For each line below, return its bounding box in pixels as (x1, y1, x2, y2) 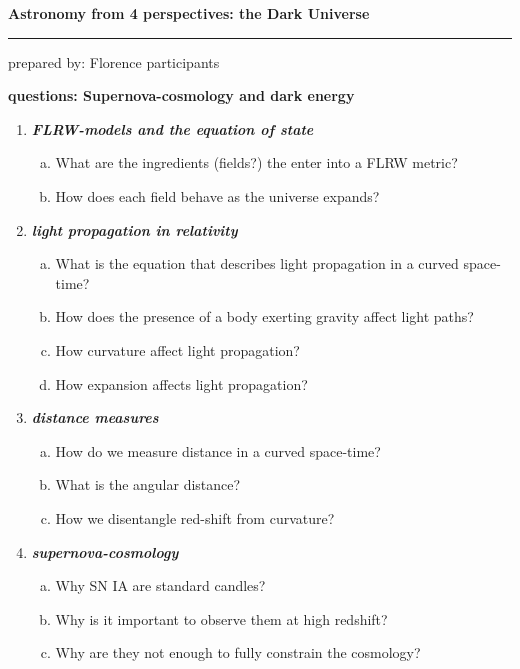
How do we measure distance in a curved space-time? (55, 440, 381, 461)
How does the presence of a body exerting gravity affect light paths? (55, 306, 474, 327)
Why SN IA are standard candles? (55, 575, 266, 596)
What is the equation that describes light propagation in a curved (55, 253, 459, 274)
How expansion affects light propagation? (55, 373, 308, 394)
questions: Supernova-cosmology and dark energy (8, 85, 355, 106)
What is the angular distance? (55, 474, 241, 495)
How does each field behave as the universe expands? (55, 185, 380, 206)
